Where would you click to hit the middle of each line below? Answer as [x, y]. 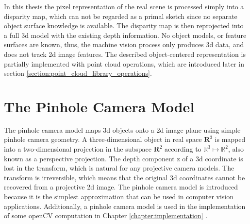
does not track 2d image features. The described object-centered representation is [125, 54]
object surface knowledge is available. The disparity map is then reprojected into [124, 26]
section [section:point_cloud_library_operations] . [78, 73]
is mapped [230, 139]
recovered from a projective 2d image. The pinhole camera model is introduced [121, 187]
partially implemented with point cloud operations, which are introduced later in [124, 63]
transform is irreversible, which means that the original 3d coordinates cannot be [125, 177]
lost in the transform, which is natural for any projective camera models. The [119, 168]
